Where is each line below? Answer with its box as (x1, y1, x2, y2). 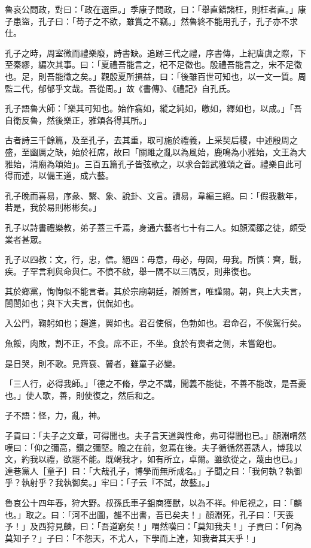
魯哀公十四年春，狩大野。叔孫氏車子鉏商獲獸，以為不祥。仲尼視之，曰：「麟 (5, 496, 302, 508)
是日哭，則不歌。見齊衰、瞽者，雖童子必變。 (5, 357, 181, 369)
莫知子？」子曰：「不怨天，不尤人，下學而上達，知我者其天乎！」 (5, 531, 260, 544)
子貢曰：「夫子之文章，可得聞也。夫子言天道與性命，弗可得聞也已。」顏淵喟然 (5, 429, 306, 442)
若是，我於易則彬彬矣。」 (5, 201, 101, 213)
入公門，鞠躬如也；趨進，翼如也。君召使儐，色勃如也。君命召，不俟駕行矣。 (5, 317, 306, 329)
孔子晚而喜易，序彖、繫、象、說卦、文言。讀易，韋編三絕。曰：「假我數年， (5, 189, 302, 201)
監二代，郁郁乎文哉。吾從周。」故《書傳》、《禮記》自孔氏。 (5, 82, 235, 94)
